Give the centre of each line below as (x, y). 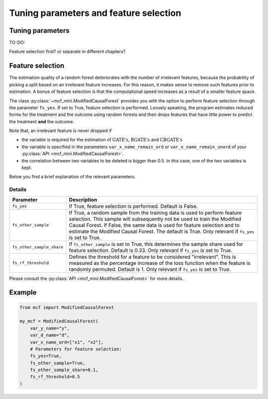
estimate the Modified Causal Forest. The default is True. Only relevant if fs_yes (162, 231)
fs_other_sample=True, (58, 363)
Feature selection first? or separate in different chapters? (67, 52)
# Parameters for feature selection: (76, 349)
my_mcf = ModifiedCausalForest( (59, 321)
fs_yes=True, (46, 356)
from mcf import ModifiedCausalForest (67, 307)
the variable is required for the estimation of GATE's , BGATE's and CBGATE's (102, 140)
